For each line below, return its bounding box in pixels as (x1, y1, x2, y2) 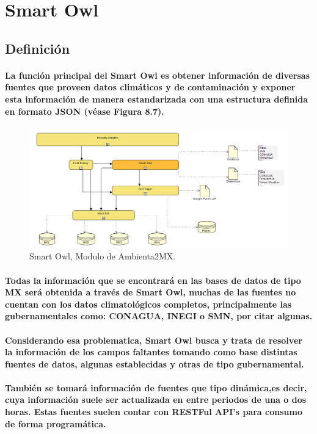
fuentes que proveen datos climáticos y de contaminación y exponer (5, 81, 296, 93)
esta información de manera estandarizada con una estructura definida (5, 92, 308, 105)
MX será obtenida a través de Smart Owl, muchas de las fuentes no (5, 286, 296, 298)
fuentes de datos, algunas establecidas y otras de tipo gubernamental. (5, 357, 304, 370)
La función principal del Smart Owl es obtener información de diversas (5, 68, 310, 81)
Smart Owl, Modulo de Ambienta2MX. (29, 250, 176, 262)
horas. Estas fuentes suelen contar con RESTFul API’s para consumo (5, 405, 302, 418)
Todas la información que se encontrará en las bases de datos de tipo (5, 273, 301, 286)
